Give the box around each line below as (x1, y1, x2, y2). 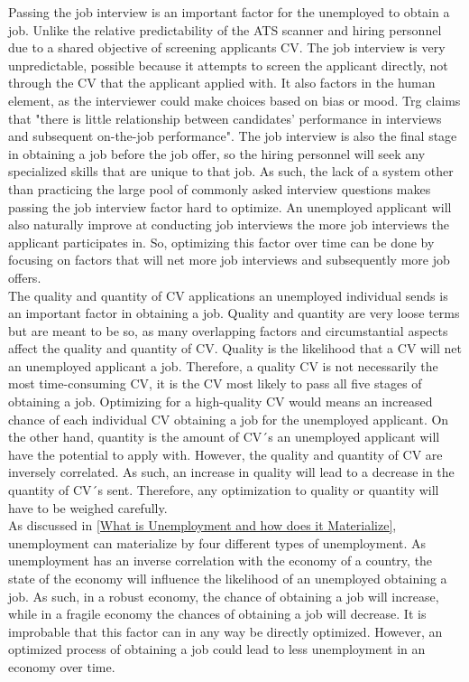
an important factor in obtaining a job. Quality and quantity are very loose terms (8, 304, 460, 322)
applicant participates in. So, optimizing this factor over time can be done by (8, 232, 435, 251)
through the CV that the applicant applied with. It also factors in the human (8, 73, 436, 92)
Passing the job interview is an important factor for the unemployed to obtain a (8, 3, 450, 21)
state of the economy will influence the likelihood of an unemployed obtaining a (8, 569, 447, 587)
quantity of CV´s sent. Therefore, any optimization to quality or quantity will (8, 481, 439, 500)
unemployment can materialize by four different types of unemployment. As (8, 533, 427, 552)
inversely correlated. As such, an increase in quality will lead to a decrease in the (8, 462, 455, 481)
